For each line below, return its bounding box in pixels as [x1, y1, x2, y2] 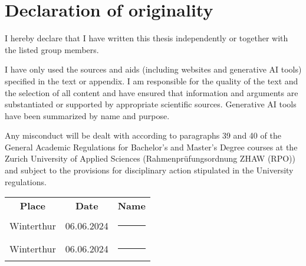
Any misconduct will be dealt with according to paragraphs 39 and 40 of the [5, 129, 281, 142]
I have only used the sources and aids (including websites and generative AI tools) [5, 63, 302, 75]
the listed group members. [5, 43, 99, 55]
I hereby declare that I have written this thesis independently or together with [5, 32, 288, 44]
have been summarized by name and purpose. [5, 109, 170, 121]
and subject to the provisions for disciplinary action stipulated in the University [5, 164, 294, 176]
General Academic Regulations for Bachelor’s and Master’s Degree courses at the [5, 140, 298, 153]
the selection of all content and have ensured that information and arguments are [5, 86, 298, 98]
